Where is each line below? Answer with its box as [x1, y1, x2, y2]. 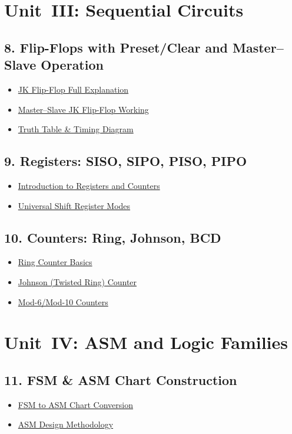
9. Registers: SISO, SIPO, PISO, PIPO [4, 152, 247, 170]
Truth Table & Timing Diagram [18, 123, 134, 135]
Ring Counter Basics [18, 256, 92, 268]
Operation [41, 56, 104, 74]
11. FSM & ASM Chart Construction [4, 370, 237, 389]
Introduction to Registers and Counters [18, 179, 160, 191]
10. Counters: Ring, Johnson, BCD [4, 228, 221, 246]
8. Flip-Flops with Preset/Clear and [4, 38, 228, 56]
